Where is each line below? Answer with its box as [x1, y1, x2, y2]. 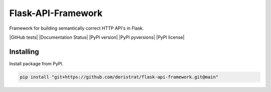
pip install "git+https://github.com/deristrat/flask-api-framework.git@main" [20, 74, 218, 80]
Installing [9, 47, 40, 56]
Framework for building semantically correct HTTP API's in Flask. [9, 25, 144, 31]
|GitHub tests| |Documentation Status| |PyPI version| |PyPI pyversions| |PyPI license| [9, 34, 185, 40]
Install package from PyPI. [9, 60, 64, 66]
